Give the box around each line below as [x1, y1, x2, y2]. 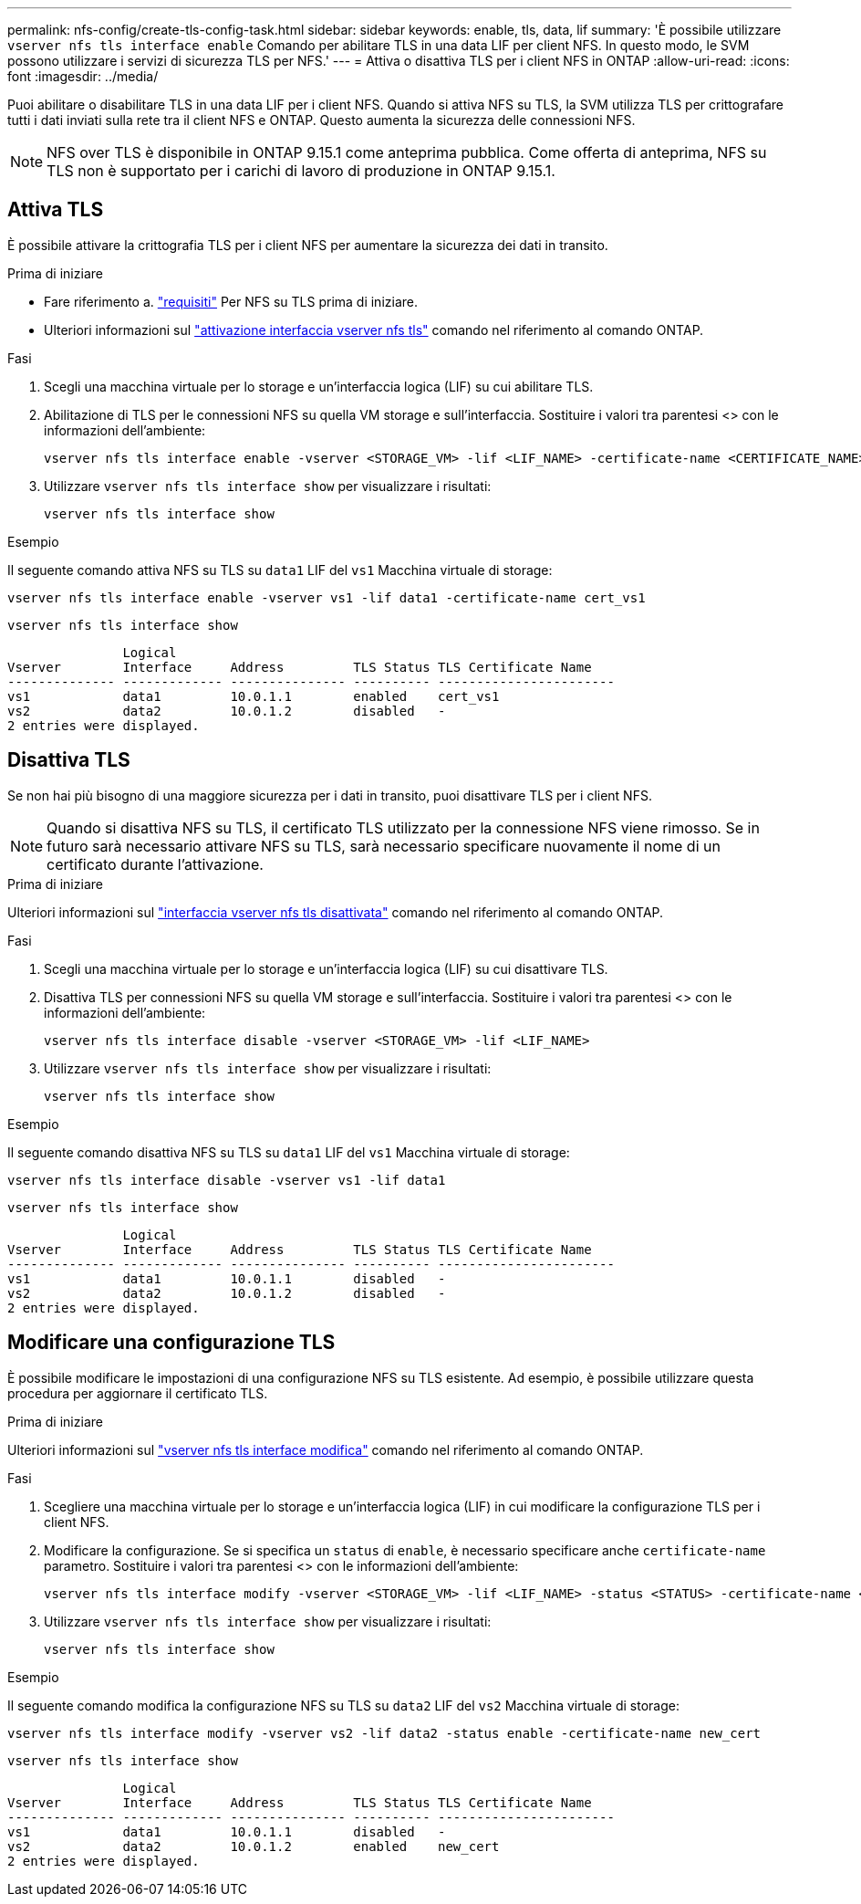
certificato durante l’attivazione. [47, 854, 264, 874]
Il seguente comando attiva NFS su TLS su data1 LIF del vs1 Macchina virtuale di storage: [7, 561, 553, 578]
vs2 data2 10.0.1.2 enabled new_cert [7, 1838, 500, 1854]
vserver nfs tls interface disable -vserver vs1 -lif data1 [7, 1172, 446, 1187]
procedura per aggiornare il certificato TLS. [7, 1385, 268, 1401]
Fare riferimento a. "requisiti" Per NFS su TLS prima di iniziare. [44, 293, 419, 309]
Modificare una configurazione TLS [7, 1331, 336, 1355]
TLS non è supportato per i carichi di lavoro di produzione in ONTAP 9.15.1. [47, 162, 555, 180]
